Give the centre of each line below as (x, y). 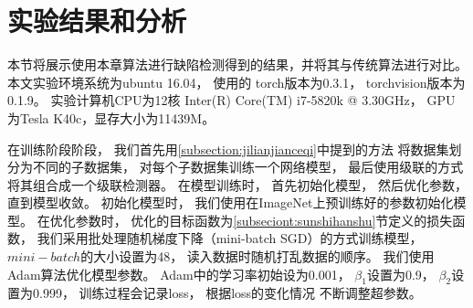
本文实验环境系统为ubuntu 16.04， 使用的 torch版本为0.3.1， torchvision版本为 (236, 82)
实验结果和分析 (97, 21)
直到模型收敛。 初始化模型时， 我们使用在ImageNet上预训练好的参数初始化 (231, 202)
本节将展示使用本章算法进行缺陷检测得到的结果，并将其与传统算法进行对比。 (237, 64)
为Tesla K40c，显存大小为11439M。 (111, 117)
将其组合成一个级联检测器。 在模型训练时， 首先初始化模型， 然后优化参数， (237, 184)
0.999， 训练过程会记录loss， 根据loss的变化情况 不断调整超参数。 (227, 293)
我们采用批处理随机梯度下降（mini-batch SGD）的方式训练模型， (230, 238)
